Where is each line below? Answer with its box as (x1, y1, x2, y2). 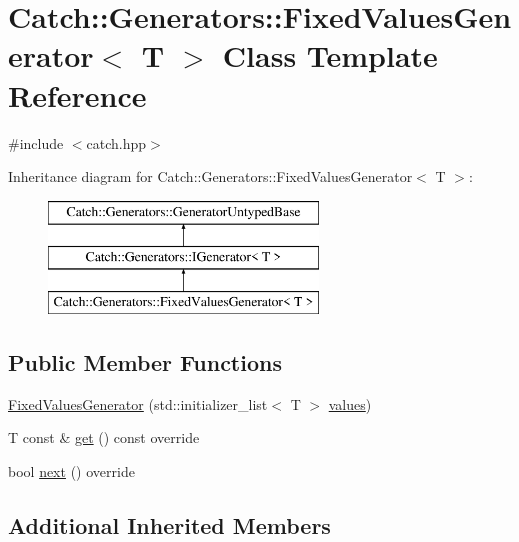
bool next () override (8, 461, 135, 482)
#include (8, 132, 64, 153)
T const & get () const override (8, 427, 200, 448)
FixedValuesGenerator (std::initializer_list (8, 393, 268, 414)
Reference (8, 74, 147, 115)
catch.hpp (86, 132, 147, 153)
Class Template (222, 35, 438, 76)
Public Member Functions (8, 347, 282, 378)
